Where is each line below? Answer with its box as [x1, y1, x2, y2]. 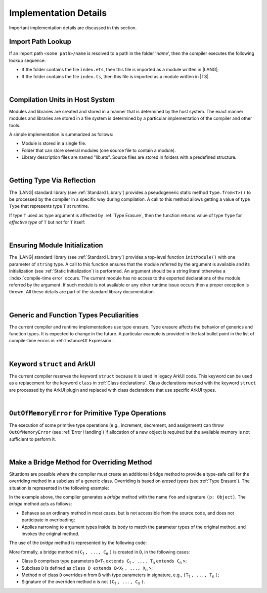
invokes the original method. [21, 531, 80, 537]
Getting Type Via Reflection [9, 176, 96, 185]
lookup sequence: [9, 57, 46, 63]
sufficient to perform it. [9, 436, 56, 442]
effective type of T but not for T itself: [9, 219, 86, 225]
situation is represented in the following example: [9, 485, 109, 491]
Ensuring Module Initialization [9, 241, 103, 250]
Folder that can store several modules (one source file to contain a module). [21, 147, 176, 153]
